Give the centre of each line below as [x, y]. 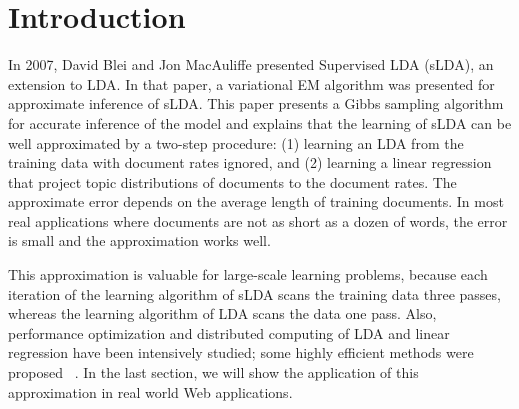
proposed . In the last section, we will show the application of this [213, 372]
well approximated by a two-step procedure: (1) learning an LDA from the [236, 142]
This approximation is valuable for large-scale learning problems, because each [248, 274]
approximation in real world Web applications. [150, 391]
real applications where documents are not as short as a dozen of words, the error [258, 220]
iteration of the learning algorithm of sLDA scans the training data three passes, [254, 293]
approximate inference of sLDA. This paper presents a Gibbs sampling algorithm [256, 103]
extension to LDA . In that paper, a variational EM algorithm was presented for [251, 83]
